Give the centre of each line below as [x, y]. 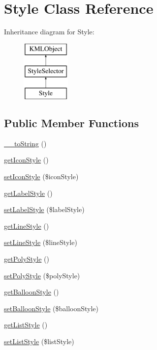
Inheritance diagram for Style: [49, 32]
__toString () [25, 143]
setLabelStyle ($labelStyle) [44, 209]
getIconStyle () [26, 160]
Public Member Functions [71, 123]
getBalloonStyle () [31, 292]
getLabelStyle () [28, 193]
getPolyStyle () [27, 259]
